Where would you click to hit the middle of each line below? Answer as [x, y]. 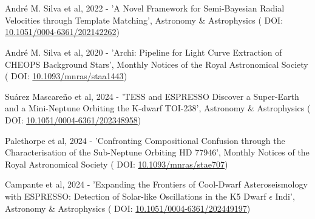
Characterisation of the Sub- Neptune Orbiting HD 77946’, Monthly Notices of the [157, 152]
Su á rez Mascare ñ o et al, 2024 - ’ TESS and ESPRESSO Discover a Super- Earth [152, 96]
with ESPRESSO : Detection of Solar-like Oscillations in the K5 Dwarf [136, 196]
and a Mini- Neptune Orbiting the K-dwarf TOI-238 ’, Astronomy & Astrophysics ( [158, 108]
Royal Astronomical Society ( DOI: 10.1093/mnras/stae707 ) [117, 164]
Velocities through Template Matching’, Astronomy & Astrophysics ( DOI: [144, 20]
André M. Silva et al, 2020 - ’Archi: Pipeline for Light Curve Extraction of [144, 52]
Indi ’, [285, 196]
